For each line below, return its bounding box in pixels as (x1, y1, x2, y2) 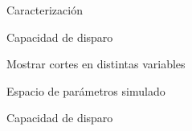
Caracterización (6, 2, 83, 18)
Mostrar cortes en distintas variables (6, 55, 186, 72)
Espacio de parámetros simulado (6, 82, 165, 99)
